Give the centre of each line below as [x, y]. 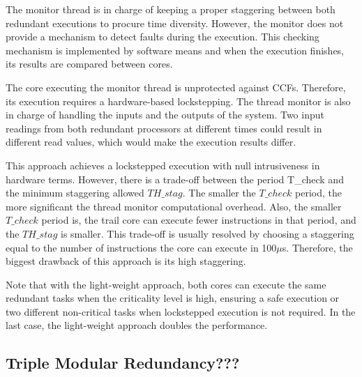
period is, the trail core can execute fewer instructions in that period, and [199, 220]
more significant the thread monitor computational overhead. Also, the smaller [174, 206]
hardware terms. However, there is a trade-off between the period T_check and [175, 179]
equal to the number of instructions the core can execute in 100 [141, 247]
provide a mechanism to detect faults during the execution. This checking [163, 37]
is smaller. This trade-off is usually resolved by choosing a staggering [208, 233]
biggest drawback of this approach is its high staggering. [126, 261]
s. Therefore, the [317, 247]
